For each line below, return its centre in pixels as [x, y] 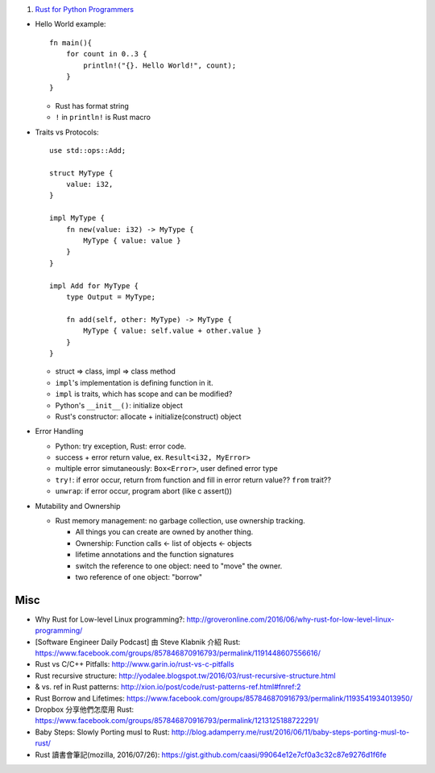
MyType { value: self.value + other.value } [172, 331]
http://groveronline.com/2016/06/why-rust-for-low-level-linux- [290, 619]
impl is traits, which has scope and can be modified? [144, 394]
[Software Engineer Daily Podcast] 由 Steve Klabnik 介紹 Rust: [138, 642]
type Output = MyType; [111, 297]
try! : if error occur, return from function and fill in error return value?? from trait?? [193, 480]
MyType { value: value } [132, 241]
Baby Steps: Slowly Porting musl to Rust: [102, 732]
